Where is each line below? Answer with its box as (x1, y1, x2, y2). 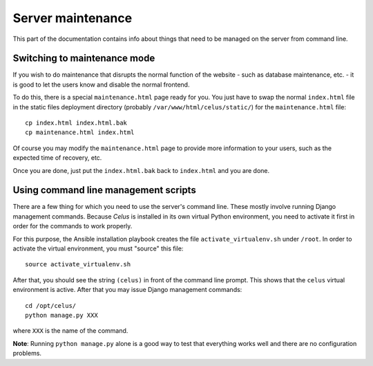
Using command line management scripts (12, 184, 196, 196)
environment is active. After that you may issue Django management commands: (12, 286, 242, 294)
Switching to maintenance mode (12, 53, 155, 64)
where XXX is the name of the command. (12, 327, 128, 335)
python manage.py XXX (25, 311, 98, 319)
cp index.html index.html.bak (25, 119, 128, 127)
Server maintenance (12, 10, 133, 26)
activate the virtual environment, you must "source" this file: (12, 244, 184, 253)
